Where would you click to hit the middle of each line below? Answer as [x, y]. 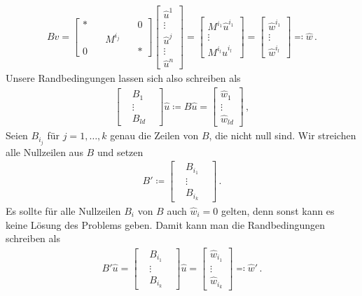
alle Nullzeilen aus [44, 151]
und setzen [120, 151]
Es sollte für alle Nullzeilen [63, 210]
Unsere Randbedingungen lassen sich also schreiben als [123, 78]
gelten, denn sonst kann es [278, 210]
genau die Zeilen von [154, 135]
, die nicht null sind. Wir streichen [283, 135]
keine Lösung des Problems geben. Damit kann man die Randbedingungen [166, 224]
